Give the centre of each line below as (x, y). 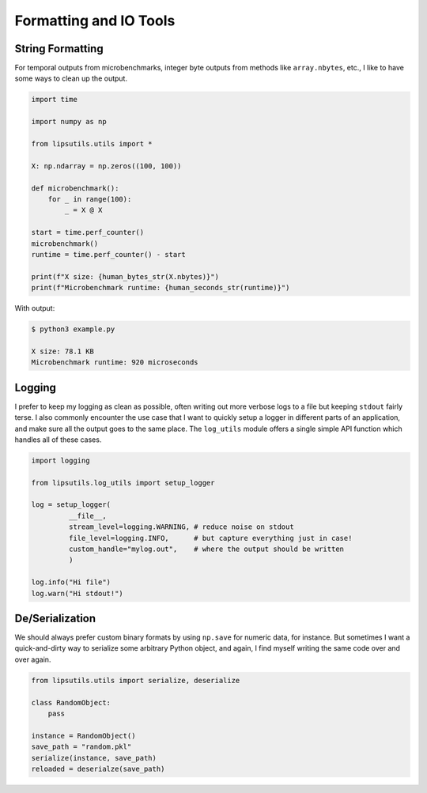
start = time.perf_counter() (88, 232)
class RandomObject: (71, 702)
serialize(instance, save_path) (94, 758)
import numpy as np (69, 122)
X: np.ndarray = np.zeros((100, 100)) (106, 166)
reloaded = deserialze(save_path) (98, 768)
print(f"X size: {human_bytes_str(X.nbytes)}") (125, 276)
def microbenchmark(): (75, 188)
